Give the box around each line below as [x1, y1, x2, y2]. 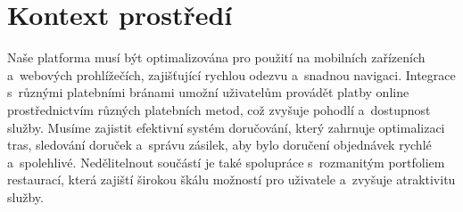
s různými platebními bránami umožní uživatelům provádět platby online [7, 83, 409, 102]
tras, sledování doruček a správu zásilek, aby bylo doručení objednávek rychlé [7, 135, 432, 154]
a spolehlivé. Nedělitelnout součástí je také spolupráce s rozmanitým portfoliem [7, 152, 445, 171]
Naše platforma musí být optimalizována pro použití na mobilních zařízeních [7, 48, 426, 67]
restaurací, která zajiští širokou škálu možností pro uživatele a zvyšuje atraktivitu [7, 170, 456, 189]
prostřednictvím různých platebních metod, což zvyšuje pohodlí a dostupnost [7, 100, 431, 118]
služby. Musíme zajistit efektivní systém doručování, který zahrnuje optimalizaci [7, 118, 445, 136]
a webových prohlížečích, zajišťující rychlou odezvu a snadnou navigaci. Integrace [7, 65, 456, 84]
